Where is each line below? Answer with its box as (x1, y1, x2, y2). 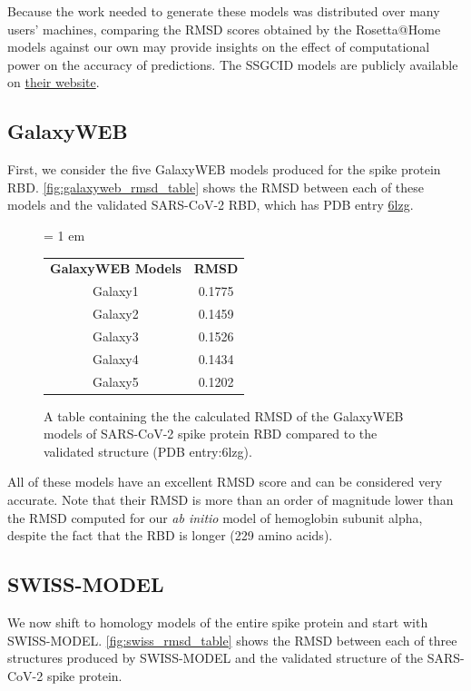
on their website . (7, 73, 100, 92)
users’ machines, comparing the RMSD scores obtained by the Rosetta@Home (7, 19, 441, 38)
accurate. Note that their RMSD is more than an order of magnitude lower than (7, 489, 454, 508)
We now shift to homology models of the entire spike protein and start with (7, 612, 428, 631)
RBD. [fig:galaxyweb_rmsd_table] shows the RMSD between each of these (7, 177, 425, 196)
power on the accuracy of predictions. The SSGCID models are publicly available (7, 54, 458, 74)
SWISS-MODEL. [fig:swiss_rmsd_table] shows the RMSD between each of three (7, 630, 457, 649)
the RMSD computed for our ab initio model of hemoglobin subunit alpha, (7, 508, 423, 527)
